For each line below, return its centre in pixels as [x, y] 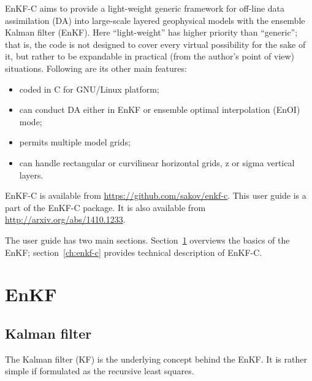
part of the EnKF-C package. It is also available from [105, 207]
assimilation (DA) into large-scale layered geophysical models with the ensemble [155, 20]
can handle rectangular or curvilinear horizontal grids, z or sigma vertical [157, 162]
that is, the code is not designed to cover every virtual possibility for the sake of [155, 44]
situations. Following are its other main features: [96, 68]
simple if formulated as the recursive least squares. [100, 371]
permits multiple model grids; [75, 142]
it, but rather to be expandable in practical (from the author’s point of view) [150, 56]
